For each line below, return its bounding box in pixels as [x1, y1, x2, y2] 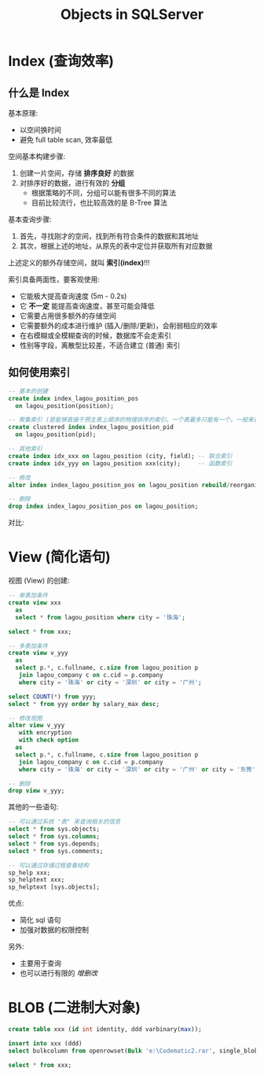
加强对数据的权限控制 [19, 925, 89, 934]
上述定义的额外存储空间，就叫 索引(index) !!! [8, 258, 151, 267]
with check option [18, 736, 79, 745]
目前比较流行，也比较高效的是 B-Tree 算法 [31, 198, 167, 207]
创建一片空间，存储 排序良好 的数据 [19, 168, 134, 178]
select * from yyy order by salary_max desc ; [8, 700, 159, 708]
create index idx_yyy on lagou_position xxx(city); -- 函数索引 [8, 459, 233, 468]
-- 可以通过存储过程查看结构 [8, 861, 90, 869]
